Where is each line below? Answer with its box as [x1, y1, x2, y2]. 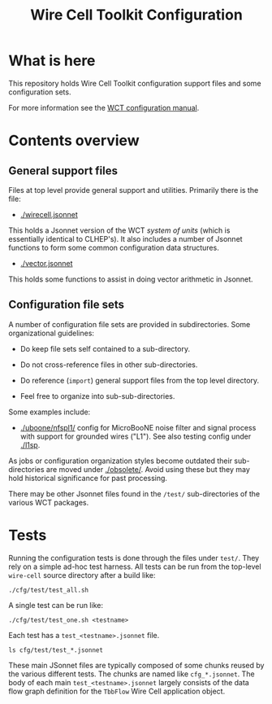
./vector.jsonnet [19, 258, 73, 268]
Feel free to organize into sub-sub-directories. [19, 391, 175, 400]
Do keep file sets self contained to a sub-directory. [19, 343, 191, 353]
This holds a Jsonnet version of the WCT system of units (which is [8, 225, 231, 235]
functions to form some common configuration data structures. [8, 243, 219, 252]
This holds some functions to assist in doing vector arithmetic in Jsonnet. [8, 274, 253, 284]
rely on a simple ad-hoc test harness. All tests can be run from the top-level [8, 562, 261, 571]
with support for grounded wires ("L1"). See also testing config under [19, 431, 252, 441]
